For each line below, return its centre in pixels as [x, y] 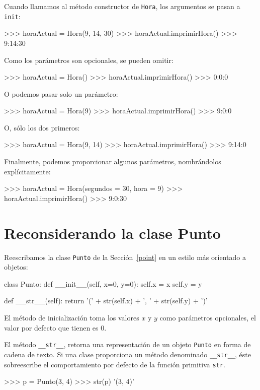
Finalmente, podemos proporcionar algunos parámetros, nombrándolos [113, 161]
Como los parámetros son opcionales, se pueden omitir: [89, 60]
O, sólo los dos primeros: [42, 127]
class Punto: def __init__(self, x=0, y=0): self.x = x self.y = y [103, 283]
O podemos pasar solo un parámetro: [61, 93]
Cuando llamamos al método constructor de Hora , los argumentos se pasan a [122, 6]
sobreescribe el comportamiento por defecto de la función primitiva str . [115, 364]
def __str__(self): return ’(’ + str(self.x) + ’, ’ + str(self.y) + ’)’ [106, 301]
